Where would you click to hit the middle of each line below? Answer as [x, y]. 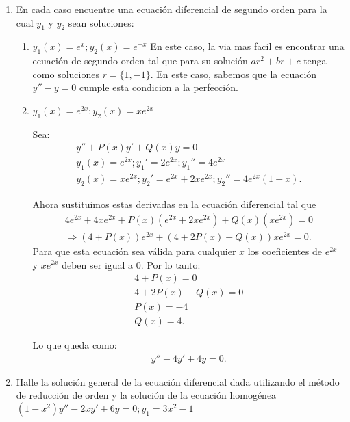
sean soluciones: [101, 22]
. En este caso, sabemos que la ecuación [234, 74]
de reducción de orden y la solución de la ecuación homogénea [146, 395]
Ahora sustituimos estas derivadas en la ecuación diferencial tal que [174, 204]
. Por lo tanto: [171, 264]
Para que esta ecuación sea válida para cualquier [134, 251]
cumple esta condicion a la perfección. [159, 87]
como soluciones [66, 74]
